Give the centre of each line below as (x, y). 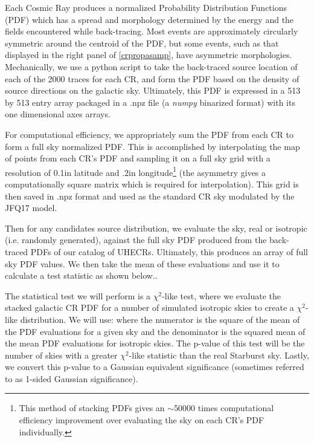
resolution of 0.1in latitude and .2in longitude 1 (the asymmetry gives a (136, 171)
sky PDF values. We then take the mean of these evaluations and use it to (142, 263)
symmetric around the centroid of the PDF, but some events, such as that (142, 43)
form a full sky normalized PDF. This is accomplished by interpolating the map (152, 146)
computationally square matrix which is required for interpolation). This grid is (152, 184)
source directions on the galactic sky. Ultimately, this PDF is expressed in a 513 (153, 90)
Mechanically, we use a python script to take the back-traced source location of (151, 66)
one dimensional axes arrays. (58, 114)
